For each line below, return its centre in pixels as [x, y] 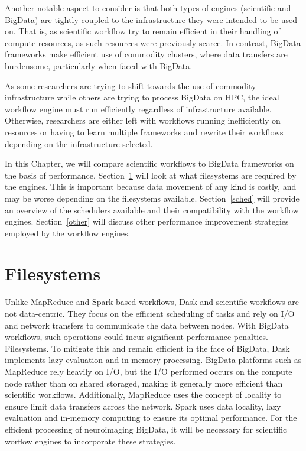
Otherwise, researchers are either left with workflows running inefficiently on [143, 120]
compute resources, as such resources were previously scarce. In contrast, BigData [153, 42]
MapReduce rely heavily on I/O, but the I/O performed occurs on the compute [149, 371]
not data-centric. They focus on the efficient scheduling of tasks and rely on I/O [150, 313]
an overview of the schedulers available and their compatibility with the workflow [152, 210]
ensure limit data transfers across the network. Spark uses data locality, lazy [143, 406]
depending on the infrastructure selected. [79, 143]
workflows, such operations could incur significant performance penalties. [136, 337]
